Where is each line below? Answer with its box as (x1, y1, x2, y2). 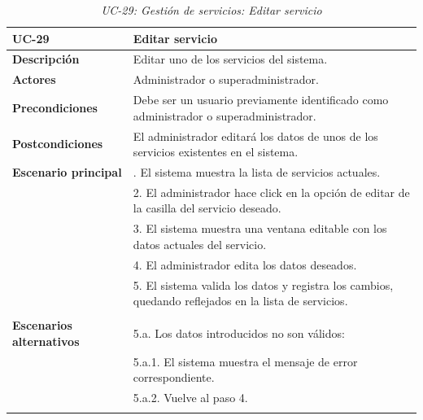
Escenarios (12, 317, 72, 334)
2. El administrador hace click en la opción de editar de (133, 183, 410, 200)
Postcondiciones (12, 135, 103, 152)
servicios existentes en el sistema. (133, 143, 299, 160)
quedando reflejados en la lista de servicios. (133, 292, 348, 309)
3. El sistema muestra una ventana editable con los (133, 220, 387, 237)
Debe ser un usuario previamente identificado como (133, 91, 389, 108)
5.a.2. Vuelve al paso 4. (133, 389, 248, 406)
